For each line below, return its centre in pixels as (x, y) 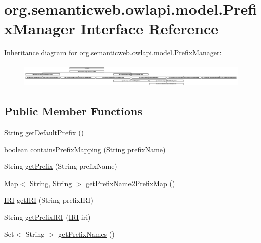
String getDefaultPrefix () (44, 132)
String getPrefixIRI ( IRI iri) (47, 217)
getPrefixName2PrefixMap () (130, 183)
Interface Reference (149, 28)
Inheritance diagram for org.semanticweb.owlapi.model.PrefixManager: (113, 53)
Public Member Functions (73, 111)
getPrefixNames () (87, 234)
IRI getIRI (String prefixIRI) (49, 200)
